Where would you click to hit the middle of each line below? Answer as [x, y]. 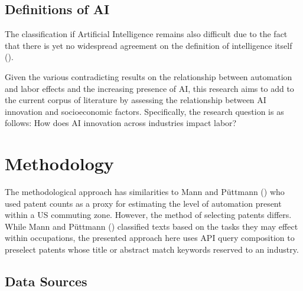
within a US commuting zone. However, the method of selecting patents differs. [148, 215]
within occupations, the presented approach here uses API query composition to [150, 238]
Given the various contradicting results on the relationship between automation [149, 76]
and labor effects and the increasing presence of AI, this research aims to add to [149, 88]
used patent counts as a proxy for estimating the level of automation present [143, 203]
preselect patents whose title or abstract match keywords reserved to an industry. [152, 249]
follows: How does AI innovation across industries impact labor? [121, 123]
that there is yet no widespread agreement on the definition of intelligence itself [149, 45]
